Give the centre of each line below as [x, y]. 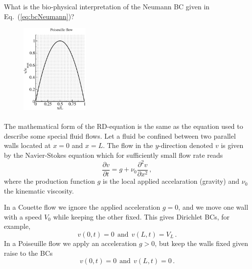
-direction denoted [186, 145]
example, [17, 226]
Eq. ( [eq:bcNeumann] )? [39, 16]
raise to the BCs [28, 253]
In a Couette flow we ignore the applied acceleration [82, 207]
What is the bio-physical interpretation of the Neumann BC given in [107, 6]
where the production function [50, 181]
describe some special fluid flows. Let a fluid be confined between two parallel [120, 135]
